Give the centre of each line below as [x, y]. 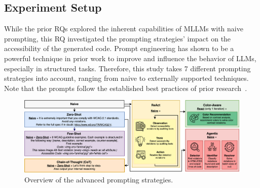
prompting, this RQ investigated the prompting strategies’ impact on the [118, 38]
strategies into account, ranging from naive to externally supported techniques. [126, 78]
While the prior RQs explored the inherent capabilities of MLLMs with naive [124, 29]
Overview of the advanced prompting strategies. [99, 180]
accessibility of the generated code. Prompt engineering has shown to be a [119, 48]
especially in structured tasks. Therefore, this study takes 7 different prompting [127, 68]
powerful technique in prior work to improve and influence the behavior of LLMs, [130, 58]
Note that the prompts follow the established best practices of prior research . [126, 88]
